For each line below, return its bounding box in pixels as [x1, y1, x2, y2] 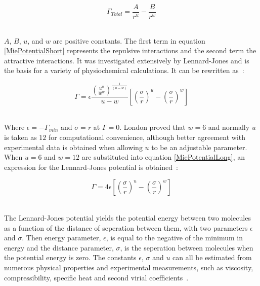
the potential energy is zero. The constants [4, 252, 137, 263]
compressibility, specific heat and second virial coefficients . [4, 272, 189, 282]
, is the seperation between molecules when [120, 242, 253, 253]
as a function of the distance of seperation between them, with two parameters [4, 222, 248, 233]
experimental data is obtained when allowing [4, 141, 143, 152]
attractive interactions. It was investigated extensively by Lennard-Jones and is [4, 55, 249, 65]
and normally [208, 122, 250, 132]
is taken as [4, 132, 37, 142]
